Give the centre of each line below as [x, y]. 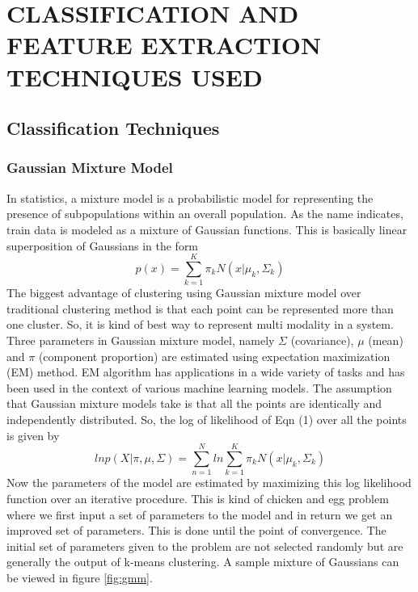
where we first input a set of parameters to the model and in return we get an [200, 514]
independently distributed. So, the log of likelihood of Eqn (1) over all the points [207, 419]
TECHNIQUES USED [135, 76]
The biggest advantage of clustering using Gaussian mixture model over [184, 293]
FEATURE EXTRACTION [164, 45]
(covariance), [322, 340]
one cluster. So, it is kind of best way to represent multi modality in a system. [200, 324]
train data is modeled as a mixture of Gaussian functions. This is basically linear [207, 229]
